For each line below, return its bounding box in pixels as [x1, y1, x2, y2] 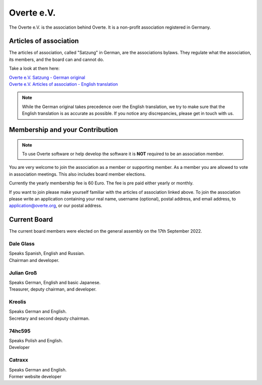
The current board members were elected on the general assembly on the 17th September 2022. [9, 228, 202, 234]
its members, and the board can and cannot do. [9, 56, 104, 62]
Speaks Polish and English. [9, 337, 63, 343]
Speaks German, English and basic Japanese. [9, 279, 101, 285]
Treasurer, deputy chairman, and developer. [9, 286, 97, 292]
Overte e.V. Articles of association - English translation [9, 81, 118, 87]
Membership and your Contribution [9, 126, 118, 134]
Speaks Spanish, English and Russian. [9, 251, 85, 257]
